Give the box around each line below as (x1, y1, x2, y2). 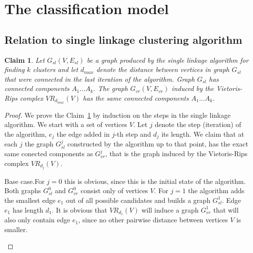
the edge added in (56, 129, 110, 139)
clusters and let (33, 64, 78, 74)
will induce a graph (141, 204, 199, 215)
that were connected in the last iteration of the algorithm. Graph (4, 73, 195, 84)
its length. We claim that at (161, 129, 244, 139)
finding (4, 64, 25, 74)
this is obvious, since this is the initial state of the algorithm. (64, 176, 246, 186)
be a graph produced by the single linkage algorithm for (86, 54, 249, 65)
